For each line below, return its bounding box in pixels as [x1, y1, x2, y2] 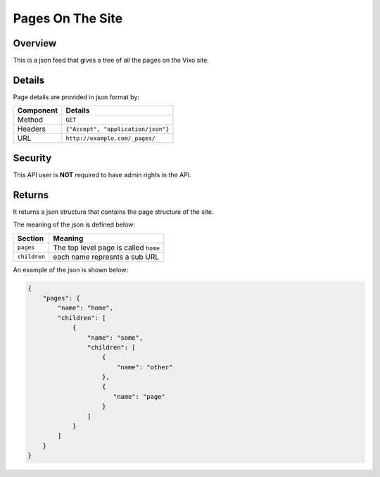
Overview [13, 37, 57, 49]
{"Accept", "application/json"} [65, 125, 170, 133]
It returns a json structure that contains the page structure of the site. [13, 208, 214, 216]
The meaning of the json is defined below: [13, 220, 135, 229]
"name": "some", [87, 333, 144, 341]
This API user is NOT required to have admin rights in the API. [13, 170, 191, 179]
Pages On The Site [13, 11, 123, 26]
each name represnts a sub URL [53, 252, 160, 262]
